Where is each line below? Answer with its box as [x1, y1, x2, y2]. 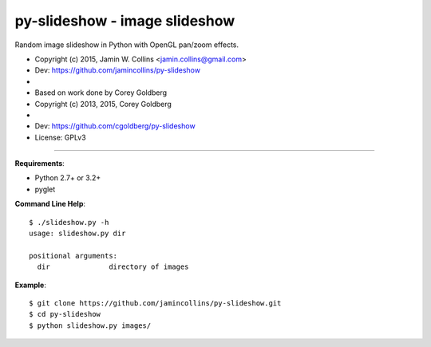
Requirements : [14, 159, 65, 168]
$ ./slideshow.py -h [29, 218, 109, 227]
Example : [14, 280, 47, 290]
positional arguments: [29, 251, 118, 260]
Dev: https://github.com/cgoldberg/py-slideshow [34, 121, 196, 131]
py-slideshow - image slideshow [14, 12, 235, 30]
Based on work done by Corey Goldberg [34, 88, 168, 97]
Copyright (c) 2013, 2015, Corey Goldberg [34, 99, 172, 108]
